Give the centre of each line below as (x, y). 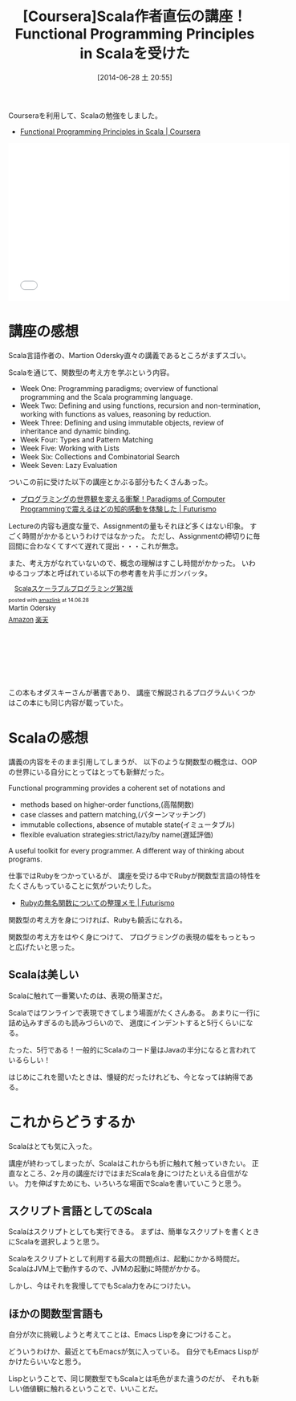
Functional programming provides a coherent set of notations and (117, 788)
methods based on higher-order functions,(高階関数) (107, 804)
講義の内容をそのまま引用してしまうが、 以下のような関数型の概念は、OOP (133, 762)
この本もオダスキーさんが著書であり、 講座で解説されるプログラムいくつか (132, 692)
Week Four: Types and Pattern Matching (87, 439)
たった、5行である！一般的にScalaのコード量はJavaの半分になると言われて (132, 1049)
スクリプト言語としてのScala (80, 1210)
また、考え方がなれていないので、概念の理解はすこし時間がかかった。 (124, 563)
